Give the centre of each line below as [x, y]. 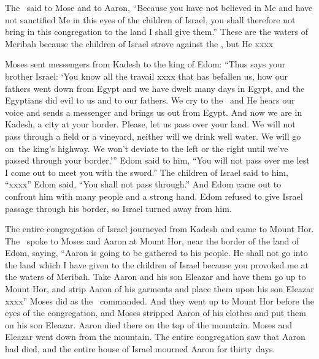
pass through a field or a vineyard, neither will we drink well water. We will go [153, 136]
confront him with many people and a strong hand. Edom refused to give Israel [154, 196]
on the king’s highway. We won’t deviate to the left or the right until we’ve [147, 148]
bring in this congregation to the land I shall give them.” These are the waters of [156, 32]
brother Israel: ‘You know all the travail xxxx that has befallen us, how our [146, 76]
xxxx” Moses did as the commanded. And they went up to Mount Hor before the [159, 300]
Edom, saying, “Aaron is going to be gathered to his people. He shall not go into [156, 253]
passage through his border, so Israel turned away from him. [118, 208]
